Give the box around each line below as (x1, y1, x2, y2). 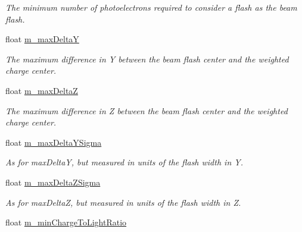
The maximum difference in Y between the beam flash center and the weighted (5, 52, 289, 65)
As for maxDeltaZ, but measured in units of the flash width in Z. (5, 196, 241, 208)
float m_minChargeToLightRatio (5, 216, 127, 228)
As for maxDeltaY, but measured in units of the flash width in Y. (5, 156, 243, 168)
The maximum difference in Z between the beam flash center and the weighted (5, 104, 288, 117)
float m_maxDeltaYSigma (5, 136, 102, 148)
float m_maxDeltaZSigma (5, 175, 101, 188)
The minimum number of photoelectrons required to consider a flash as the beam (5, 1, 297, 13)
